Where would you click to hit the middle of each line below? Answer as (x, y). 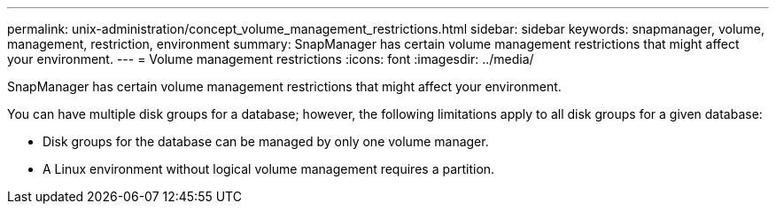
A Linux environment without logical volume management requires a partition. (269, 169)
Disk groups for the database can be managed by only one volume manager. (266, 141)
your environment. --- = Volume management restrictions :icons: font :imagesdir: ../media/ (271, 59)
